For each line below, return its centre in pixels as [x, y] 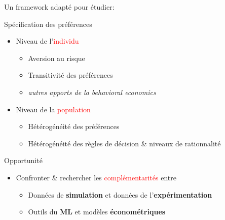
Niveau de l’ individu [47, 41]
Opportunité [23, 160]
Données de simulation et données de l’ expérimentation [120, 194]
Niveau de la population [53, 109]
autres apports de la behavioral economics [92, 92]
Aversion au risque [57, 58]
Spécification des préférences [48, 24]
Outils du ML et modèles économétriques [97, 212]
